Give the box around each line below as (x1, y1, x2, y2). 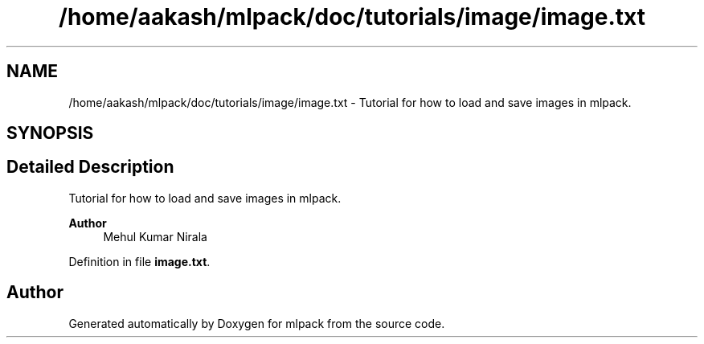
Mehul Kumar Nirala (103, 229, 207, 244)
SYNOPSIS (6, 123, 94, 144)
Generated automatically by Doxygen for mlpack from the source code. (68, 316, 445, 330)
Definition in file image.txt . (68, 254, 211, 268)
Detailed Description (6, 157, 174, 178)
